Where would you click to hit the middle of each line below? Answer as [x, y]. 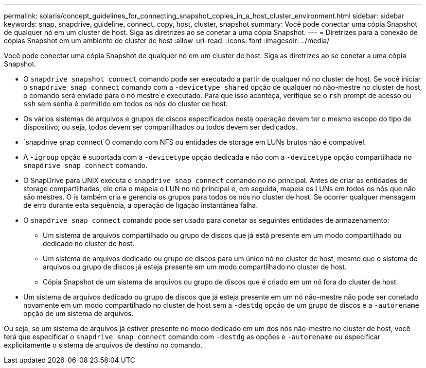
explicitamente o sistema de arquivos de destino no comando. [103, 345]
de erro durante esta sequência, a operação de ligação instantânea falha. [141, 205]
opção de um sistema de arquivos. [79, 313]
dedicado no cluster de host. [89, 243]
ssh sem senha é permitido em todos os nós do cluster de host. [126, 104]
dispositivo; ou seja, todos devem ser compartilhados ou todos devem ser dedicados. [160, 127]
